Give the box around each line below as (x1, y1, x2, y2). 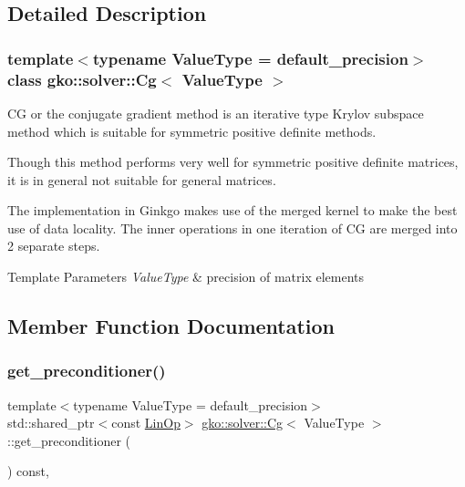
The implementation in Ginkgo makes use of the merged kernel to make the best (7, 201, 458, 220)
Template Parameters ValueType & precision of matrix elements (7, 267, 365, 286)
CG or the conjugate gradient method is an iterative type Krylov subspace (7, 103, 424, 122)
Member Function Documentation (7, 312, 336, 340)
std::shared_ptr (7, 413, 95, 432)
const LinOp (111, 413, 181, 432)
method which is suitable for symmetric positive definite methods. (7, 121, 377, 140)
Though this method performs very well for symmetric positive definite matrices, (7, 152, 459, 171)
